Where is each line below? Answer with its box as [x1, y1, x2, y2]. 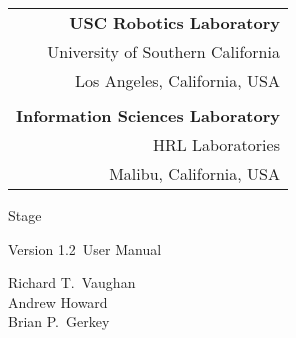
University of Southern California [47, 40, 280, 63]
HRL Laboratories [152, 133, 280, 156]
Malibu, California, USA [109, 162, 280, 185]
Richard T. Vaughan [8, 272, 136, 293]
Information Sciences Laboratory [16, 104, 280, 127]
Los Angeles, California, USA [75, 69, 280, 92]
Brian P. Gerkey [8, 311, 110, 332]
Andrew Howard [8, 291, 108, 312]
